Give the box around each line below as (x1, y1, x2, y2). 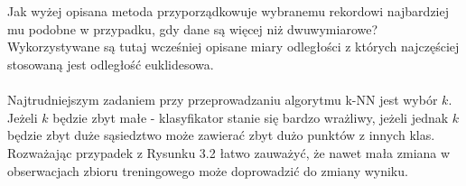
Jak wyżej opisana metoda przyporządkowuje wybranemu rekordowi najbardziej (7, 2, 449, 21)
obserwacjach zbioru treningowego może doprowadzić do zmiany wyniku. (7, 161, 408, 180)
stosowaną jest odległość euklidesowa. (7, 54, 214, 73)
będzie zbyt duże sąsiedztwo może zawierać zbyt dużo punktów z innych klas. (7, 126, 435, 144)
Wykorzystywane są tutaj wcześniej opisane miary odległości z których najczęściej (7, 37, 460, 56)
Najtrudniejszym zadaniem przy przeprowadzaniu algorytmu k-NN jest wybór (7, 90, 438, 109)
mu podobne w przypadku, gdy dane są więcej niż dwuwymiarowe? (7, 19, 378, 38)
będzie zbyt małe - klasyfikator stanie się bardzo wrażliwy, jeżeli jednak (52, 107, 449, 126)
